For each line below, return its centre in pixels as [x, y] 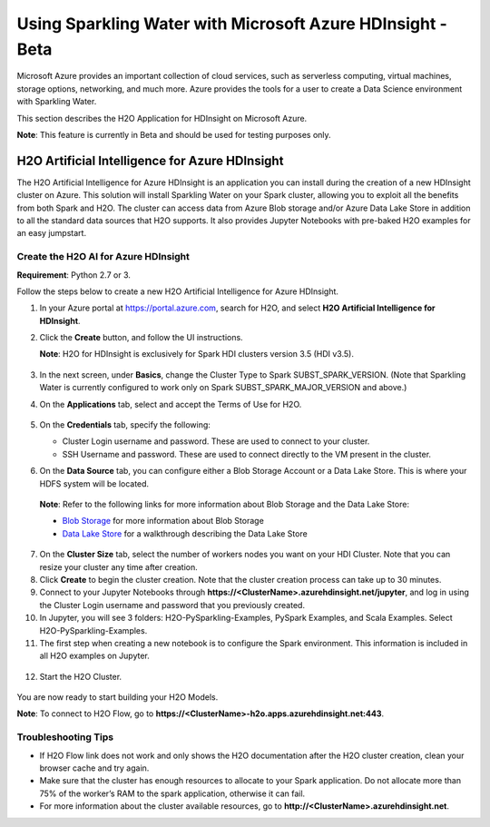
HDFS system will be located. [94, 483]
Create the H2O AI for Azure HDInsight [103, 257]
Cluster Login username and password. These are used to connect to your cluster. [216, 441]
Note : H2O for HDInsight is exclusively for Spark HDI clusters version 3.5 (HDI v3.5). [196, 354]
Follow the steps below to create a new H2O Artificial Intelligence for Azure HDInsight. [178, 291]
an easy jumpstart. [51, 233]
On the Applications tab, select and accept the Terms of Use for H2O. [171, 404]
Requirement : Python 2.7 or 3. [74, 275]
